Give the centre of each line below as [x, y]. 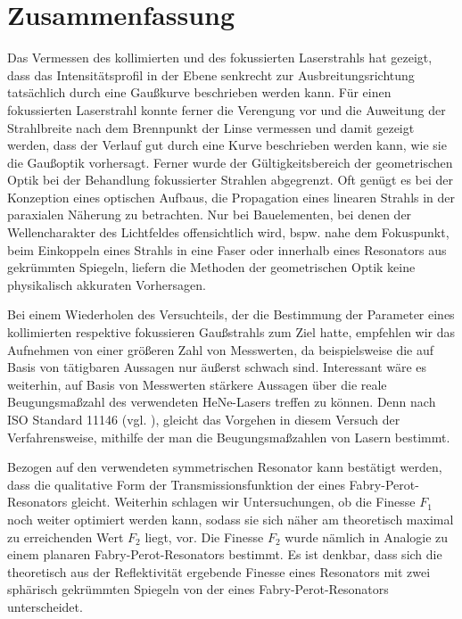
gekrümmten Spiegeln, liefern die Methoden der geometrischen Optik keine [211, 267]
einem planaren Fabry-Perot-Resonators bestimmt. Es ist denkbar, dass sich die [225, 554]
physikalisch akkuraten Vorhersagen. [107, 284]
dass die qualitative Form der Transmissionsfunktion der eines [176, 484]
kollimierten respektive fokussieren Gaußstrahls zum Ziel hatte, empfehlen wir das [231, 332]
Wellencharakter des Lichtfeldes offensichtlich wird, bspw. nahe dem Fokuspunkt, [228, 232]
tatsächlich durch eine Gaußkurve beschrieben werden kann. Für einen [199, 92]
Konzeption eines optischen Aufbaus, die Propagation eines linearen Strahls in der [231, 197]
